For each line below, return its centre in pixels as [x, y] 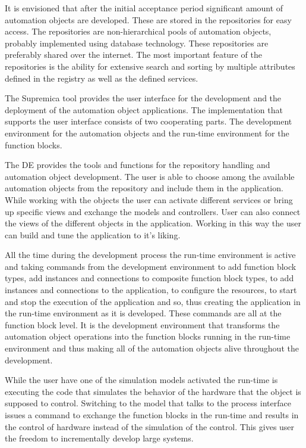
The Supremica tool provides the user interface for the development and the [143, 98]
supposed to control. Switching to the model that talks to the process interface [148, 403]
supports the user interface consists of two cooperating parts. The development [149, 121]
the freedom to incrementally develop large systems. [99, 438]
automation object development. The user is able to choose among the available [150, 176]
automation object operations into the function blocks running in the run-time [148, 336]
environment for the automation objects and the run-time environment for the [147, 133]
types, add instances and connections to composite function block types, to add [149, 278]
